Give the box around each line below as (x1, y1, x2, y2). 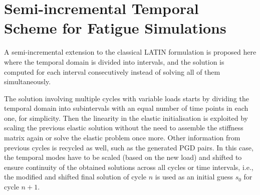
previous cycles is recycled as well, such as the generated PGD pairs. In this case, (4, 142, 253, 152)
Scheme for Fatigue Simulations (4, 18, 226, 38)
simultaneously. (4, 76, 51, 87)
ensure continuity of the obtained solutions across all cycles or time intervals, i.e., (4, 161, 253, 172)
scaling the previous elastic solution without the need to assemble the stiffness (4, 122, 243, 133)
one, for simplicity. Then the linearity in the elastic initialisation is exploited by (4, 112, 248, 123)
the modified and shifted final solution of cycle (4, 171, 147, 182)
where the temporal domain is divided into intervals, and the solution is (4, 56, 224, 67)
